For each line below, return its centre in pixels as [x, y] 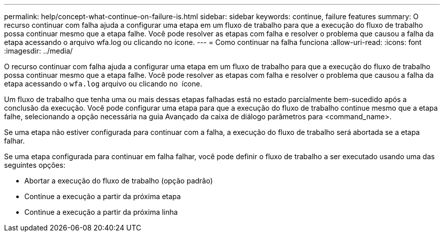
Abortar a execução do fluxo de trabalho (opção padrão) [119, 181]
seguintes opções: [35, 165]
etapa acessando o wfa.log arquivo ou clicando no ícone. [103, 84]
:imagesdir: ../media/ [39, 51]
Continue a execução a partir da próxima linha [101, 212]
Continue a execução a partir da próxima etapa [103, 196]
